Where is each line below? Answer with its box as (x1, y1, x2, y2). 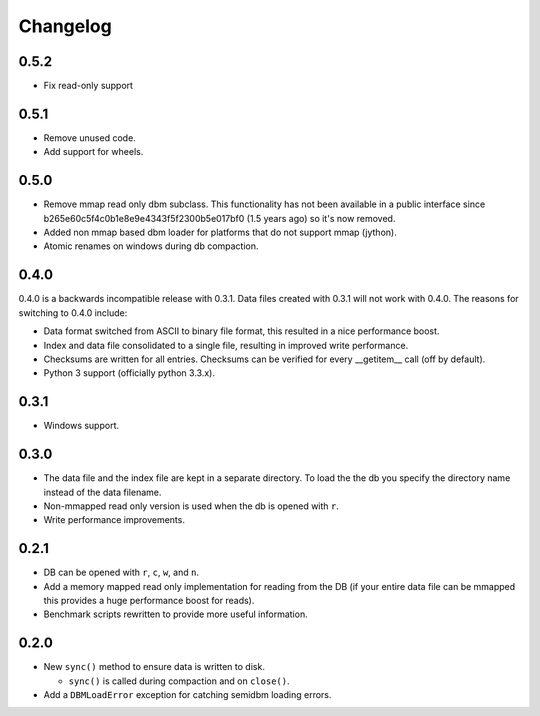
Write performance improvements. (43, 514, 185, 526)
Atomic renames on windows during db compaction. (43, 240, 259, 252)
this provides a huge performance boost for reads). (43, 594, 255, 606)
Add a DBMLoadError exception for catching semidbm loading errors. (43, 689, 332, 701)
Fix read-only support (43, 80, 134, 92)
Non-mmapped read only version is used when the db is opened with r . (43, 500, 340, 512)
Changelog (18, 15, 112, 37)
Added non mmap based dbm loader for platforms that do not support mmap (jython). (43, 226, 397, 239)
